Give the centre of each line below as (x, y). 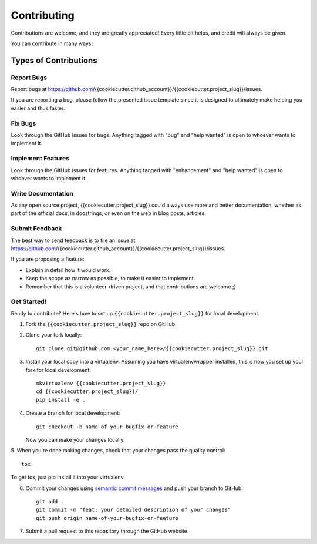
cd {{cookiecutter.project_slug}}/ (87, 392)
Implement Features (40, 159)
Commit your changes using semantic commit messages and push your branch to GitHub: (134, 488)
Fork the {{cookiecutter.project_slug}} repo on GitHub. (101, 324)
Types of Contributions (54, 60)
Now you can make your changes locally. (75, 440)
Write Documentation (42, 193)
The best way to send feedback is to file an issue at (73, 240)
